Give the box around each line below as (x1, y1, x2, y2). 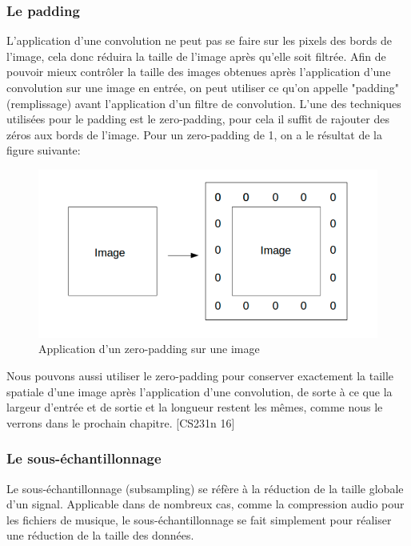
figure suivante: (6, 142, 81, 159)
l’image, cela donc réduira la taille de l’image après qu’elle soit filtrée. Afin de (6, 47, 386, 64)
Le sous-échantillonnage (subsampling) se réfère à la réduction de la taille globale (6, 480, 404, 496)
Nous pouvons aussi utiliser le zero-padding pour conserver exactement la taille (6, 367, 394, 383)
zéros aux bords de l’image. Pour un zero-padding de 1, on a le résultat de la (6, 126, 383, 143)
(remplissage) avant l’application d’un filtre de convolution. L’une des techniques (6, 94, 401, 111)
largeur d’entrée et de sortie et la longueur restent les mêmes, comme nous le (6, 399, 383, 416)
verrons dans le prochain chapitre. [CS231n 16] (6, 414, 235, 431)
